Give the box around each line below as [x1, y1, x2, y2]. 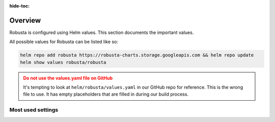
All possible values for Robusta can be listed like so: [9, 38, 118, 45]
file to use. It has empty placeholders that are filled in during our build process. [23, 91, 188, 97]
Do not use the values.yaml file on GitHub [23, 75, 113, 81]
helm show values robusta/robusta [20, 59, 106, 65]
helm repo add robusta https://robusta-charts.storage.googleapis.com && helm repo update [20, 52, 254, 58]
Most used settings [9, 106, 59, 113]
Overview [9, 16, 41, 25]
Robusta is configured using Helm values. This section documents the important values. [9, 29, 194, 35]
